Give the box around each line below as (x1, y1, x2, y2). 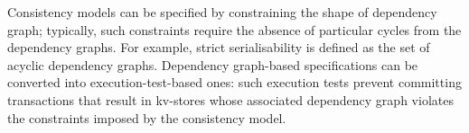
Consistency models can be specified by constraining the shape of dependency (7, 3, 437, 21)
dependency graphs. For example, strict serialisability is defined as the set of (7, 38, 430, 57)
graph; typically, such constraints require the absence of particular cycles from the (7, 20, 462, 39)
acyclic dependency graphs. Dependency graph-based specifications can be (7, 55, 418, 74)
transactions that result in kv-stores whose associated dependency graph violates (7, 90, 454, 109)
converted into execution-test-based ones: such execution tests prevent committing (7, 73, 462, 92)
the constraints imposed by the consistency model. (7, 108, 286, 127)
